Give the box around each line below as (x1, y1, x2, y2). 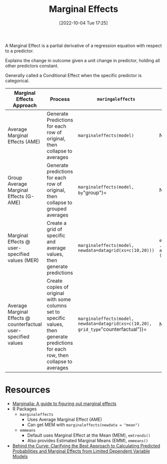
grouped (46, 205, 67, 212)
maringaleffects (96, 96, 136, 102)
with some (46, 296, 71, 303)
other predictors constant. (5, 63, 59, 69)
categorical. (5, 77, 30, 83)
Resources (5, 384, 51, 395)
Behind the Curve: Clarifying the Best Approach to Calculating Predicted (12, 443, 161, 449)
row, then (46, 352, 69, 359)
